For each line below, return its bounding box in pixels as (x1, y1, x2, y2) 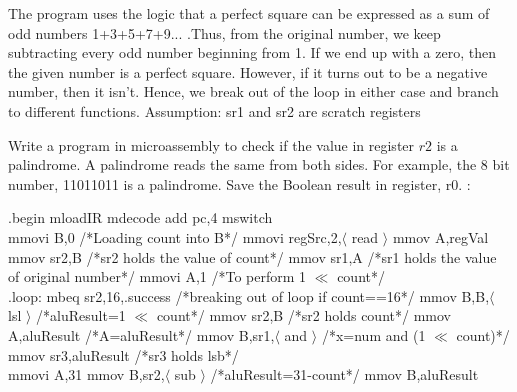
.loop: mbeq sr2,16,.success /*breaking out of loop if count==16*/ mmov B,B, (8, 285, 490, 306)
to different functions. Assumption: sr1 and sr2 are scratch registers (8, 100, 421, 121)
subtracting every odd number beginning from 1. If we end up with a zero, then (8, 42, 496, 63)
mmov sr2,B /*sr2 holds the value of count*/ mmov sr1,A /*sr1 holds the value (8, 246, 497, 267)
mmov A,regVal (392, 226, 489, 247)
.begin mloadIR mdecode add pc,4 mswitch (8, 207, 273, 228)
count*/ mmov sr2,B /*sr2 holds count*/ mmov (156, 305, 451, 326)
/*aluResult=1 (36, 305, 126, 326)
